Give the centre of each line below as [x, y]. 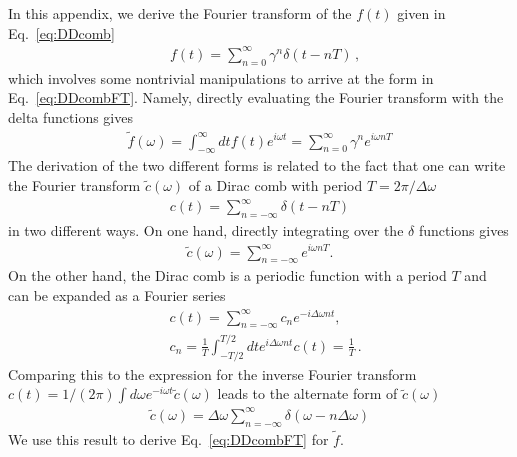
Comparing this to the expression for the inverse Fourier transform [212, 373]
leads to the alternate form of [307, 393]
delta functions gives [70, 116]
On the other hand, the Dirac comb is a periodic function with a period [227, 275]
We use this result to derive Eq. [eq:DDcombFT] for [168, 438]
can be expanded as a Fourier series [117, 294]
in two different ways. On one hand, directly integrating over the [206, 229]
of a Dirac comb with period [275, 184]
